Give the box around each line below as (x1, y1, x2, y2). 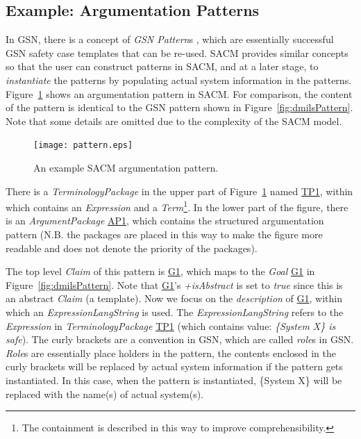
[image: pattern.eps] (33, 140, 133, 151)
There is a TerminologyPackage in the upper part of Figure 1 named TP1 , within (6, 183, 353, 198)
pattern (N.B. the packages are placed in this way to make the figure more (6, 227, 323, 242)
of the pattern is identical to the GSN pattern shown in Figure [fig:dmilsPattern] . (6, 100, 353, 115)
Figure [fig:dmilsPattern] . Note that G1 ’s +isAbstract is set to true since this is (6, 277, 343, 292)
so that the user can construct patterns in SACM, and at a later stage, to (6, 59, 319, 74)
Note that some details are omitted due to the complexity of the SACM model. (6, 113, 342, 128)
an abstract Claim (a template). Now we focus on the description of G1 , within (6, 291, 343, 306)
